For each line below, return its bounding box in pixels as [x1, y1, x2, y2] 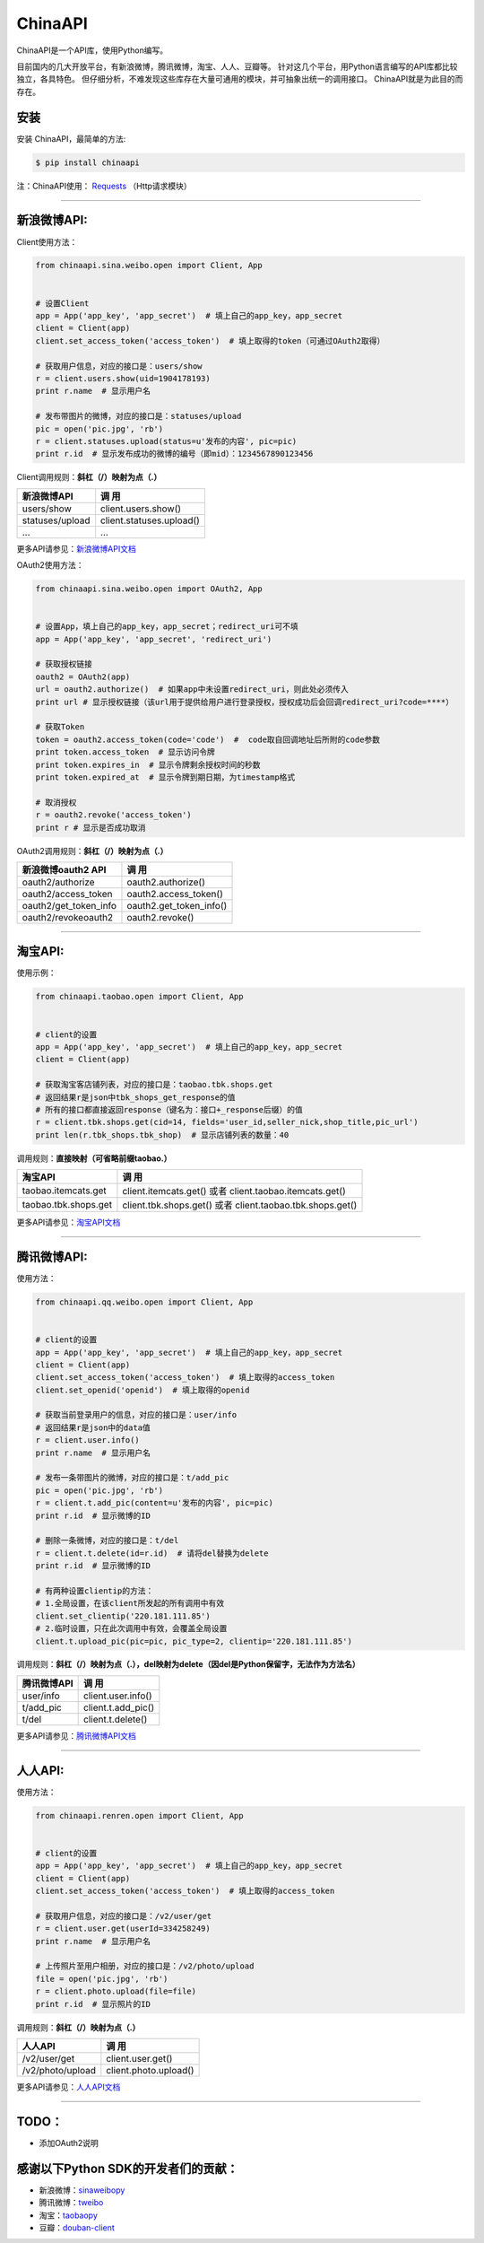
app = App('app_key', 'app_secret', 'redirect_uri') [35, 633, 272, 644]
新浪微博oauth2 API [22, 863, 107, 876]
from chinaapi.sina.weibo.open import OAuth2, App [35, 584, 264, 594]
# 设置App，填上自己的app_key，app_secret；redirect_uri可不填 [35, 622, 299, 632]
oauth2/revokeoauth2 [22, 911, 114, 923]
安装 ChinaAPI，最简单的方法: [16, 133, 126, 144]
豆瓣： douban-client [39, 2221, 116, 2233]
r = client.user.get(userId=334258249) [35, 1924, 211, 1933]
